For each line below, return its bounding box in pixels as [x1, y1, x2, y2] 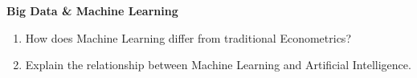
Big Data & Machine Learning [6, 2, 178, 18]
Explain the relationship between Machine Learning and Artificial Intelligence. [25, 56, 411, 73]
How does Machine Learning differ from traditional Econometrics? [25, 29, 351, 46]
